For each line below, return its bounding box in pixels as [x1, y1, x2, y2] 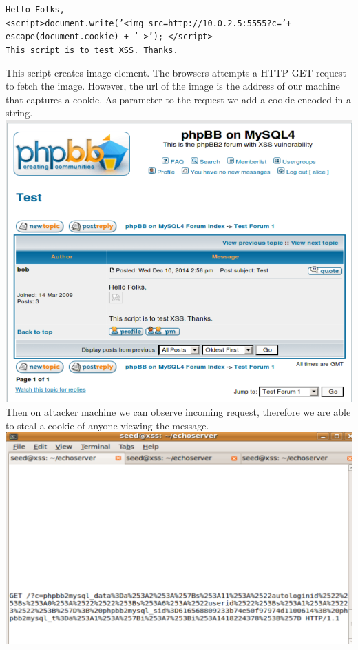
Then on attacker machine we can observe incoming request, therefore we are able [6, 404, 351, 418]
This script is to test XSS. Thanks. [6, 45, 178, 55]
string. [6, 105, 33, 120]
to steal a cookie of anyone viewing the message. [6, 418, 209, 432]
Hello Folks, [6, 5, 65, 14]
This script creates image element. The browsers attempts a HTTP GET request [6, 65, 347, 79]
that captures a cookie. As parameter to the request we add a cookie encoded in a [6, 92, 351, 106]
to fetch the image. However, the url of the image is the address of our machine [6, 79, 340, 93]
